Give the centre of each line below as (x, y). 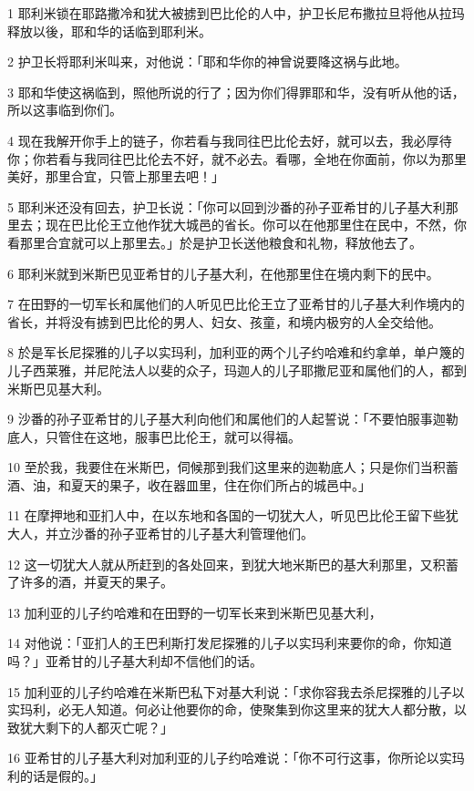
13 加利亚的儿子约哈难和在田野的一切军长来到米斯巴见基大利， (195, 612)
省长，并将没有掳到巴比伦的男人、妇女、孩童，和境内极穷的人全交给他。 (224, 321)
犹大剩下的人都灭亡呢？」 (96, 727)
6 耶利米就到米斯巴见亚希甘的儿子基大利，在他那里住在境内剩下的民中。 (223, 273)
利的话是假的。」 (55, 776)
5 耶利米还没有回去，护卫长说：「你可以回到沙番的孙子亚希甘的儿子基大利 (227, 206)
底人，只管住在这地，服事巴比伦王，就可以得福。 (154, 436)
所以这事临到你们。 (65, 110)
